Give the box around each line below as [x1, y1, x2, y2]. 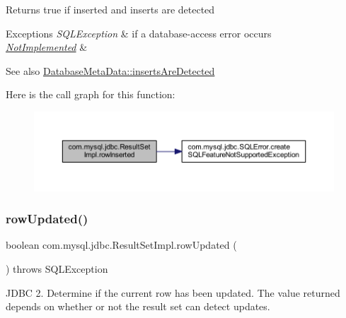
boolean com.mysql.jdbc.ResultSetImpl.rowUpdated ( [6, 237, 237, 252]
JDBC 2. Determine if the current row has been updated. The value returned [6, 285, 340, 300]
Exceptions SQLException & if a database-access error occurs [6, 25, 272, 40]
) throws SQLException [6, 261, 108, 276]
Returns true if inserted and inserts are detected [6, 2, 215, 16]
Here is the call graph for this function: [6, 87, 175, 102]
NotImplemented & [6, 40, 88, 54]
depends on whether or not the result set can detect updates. [6, 299, 270, 314]
